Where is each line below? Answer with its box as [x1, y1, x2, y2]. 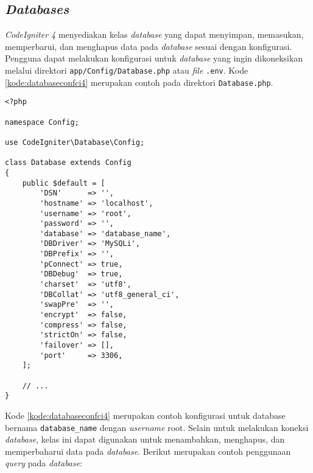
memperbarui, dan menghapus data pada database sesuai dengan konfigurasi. [5, 40, 292, 52]
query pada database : [5, 457, 83, 469]
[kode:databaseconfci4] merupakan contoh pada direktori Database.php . [5, 75, 273, 88]
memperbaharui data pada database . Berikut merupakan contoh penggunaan [5, 444, 291, 457]
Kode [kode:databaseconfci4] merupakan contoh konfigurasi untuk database [5, 408, 286, 421]
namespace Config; [5, 117, 79, 127]
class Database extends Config [5, 158, 132, 167]
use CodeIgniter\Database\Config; [5, 138, 145, 147]
